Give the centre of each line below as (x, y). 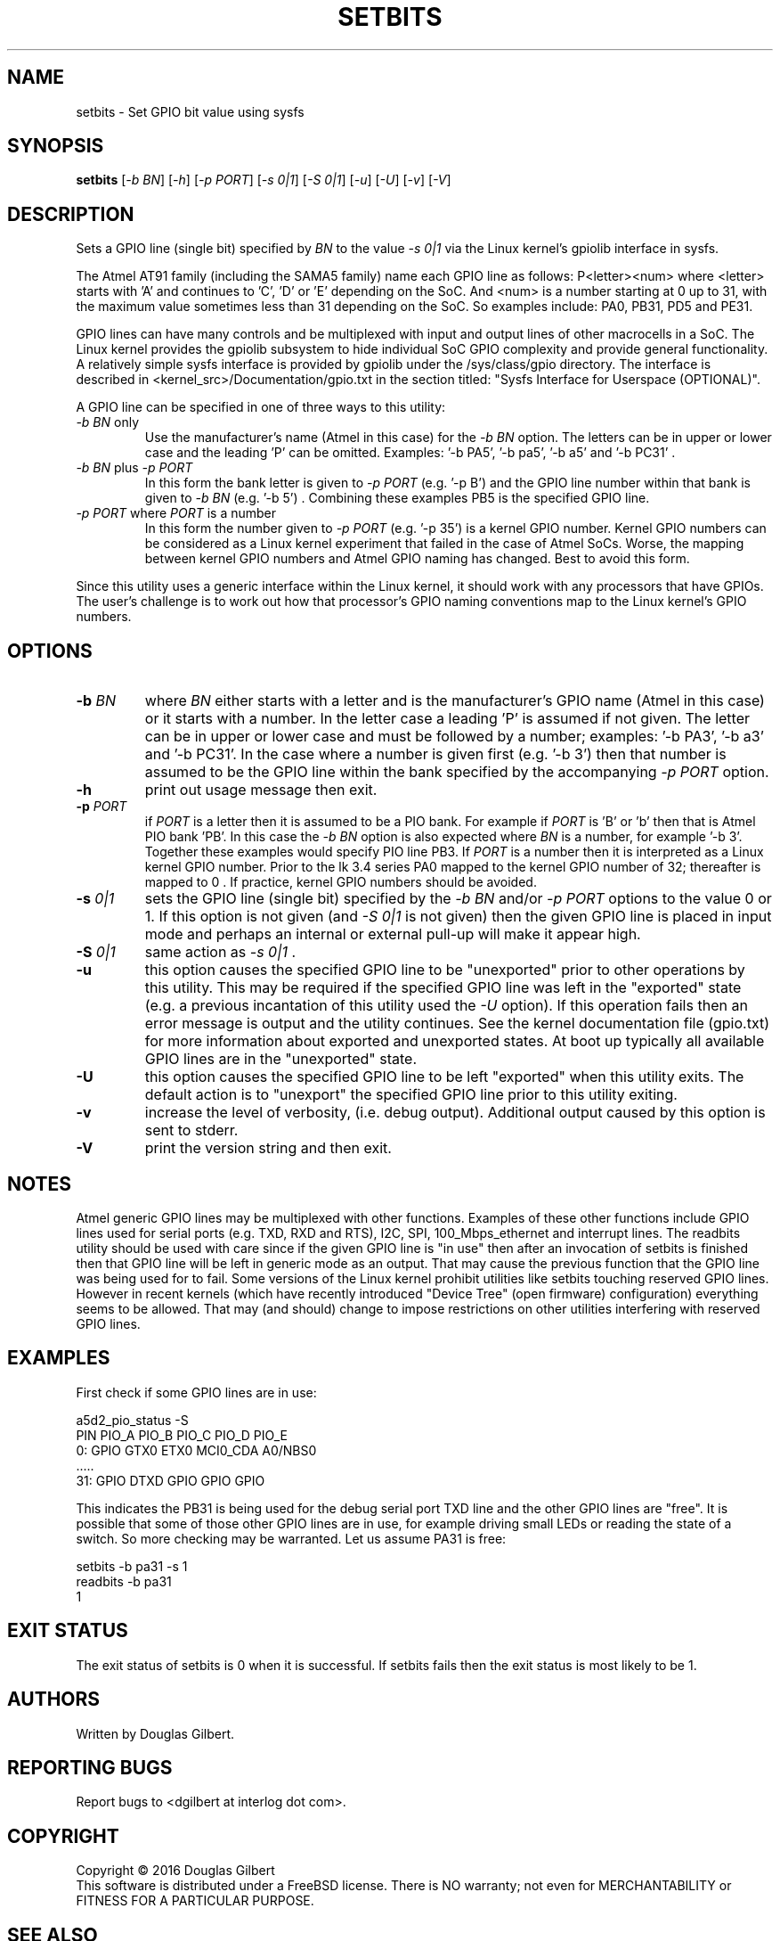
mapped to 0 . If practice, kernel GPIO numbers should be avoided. (341, 882)
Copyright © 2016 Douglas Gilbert (175, 1871)
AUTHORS (54, 1699)
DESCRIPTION (71, 214)
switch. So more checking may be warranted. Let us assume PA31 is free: (291, 1538)
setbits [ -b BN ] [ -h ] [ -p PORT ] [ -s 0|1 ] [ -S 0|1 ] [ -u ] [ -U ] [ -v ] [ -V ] (264, 180)
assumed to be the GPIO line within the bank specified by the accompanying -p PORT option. (457, 772)
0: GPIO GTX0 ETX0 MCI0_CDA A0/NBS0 (196, 1450)
